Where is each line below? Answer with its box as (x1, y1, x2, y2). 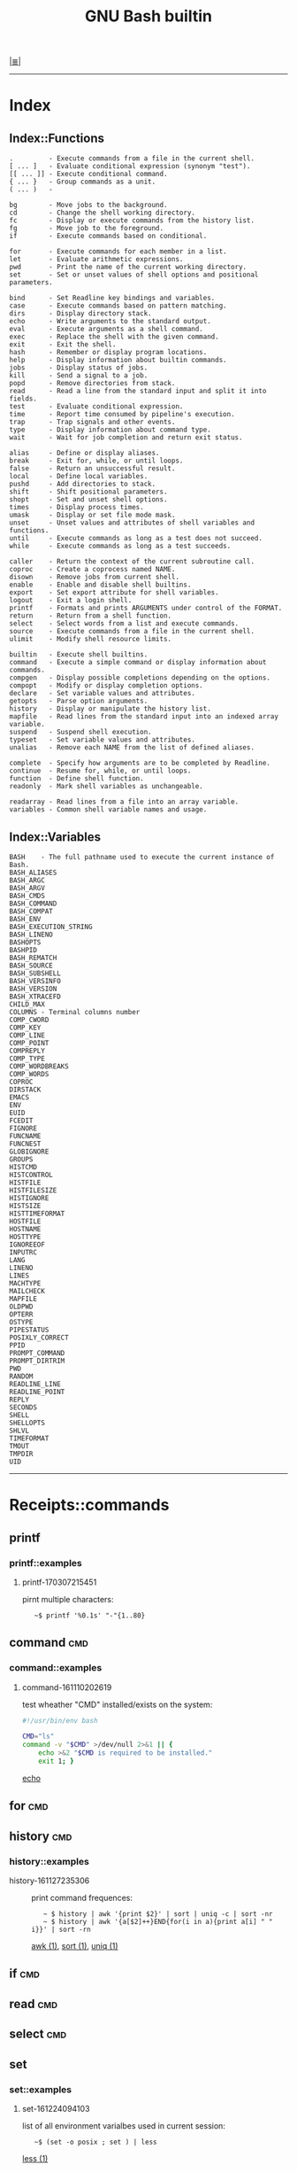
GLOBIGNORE (9, 1147, 49, 1156)
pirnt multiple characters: (21, 1594, 114, 1604)
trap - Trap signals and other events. (9, 418, 176, 427)
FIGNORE (9, 1124, 38, 1133)
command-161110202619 (21, 1681, 112, 1693)
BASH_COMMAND (9, 899, 57, 908)
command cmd (9, 1635, 88, 1650)
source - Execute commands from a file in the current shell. (9, 627, 255, 636)
